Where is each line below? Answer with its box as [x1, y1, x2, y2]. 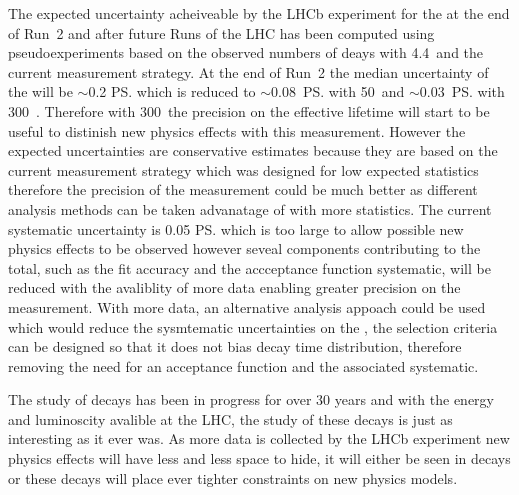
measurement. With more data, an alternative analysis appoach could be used [8, 296, 486, 317]
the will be [8, 81, 73, 102]
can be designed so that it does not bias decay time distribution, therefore [8, 336, 462, 357]
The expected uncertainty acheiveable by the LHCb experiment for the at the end [8, 3, 510, 23]
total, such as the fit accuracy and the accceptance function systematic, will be [8, 257, 491, 278]
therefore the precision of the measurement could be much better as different [8, 179, 478, 200]
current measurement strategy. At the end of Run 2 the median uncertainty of [8, 61, 489, 82]
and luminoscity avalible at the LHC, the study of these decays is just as [8, 408, 453, 429]
